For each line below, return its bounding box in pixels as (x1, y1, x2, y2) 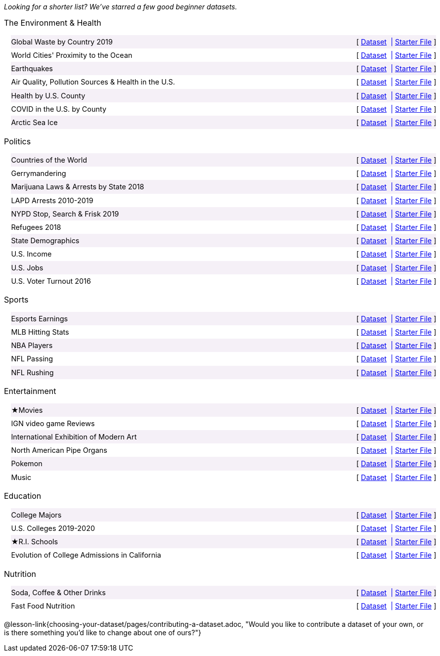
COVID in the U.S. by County (11, 104, 107, 113)
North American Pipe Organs (11, 446, 107, 455)
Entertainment (4, 386, 56, 396)
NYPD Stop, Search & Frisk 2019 (11, 209, 119, 218)
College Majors (11, 510, 62, 519)
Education (4, 491, 42, 501)
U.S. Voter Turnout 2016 (11, 276, 91, 285)
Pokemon (11, 459, 43, 468)
